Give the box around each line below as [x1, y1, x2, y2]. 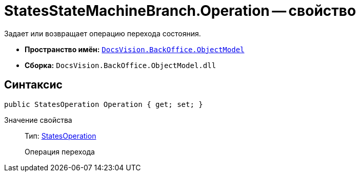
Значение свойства [4, 115, 72, 124]
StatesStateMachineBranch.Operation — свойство [4, 2, 356, 19]
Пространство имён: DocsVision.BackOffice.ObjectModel [25, 45, 245, 54]
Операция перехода [25, 147, 95, 156]
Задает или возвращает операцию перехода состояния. [4, 29, 201, 38]
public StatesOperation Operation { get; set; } [4, 100, 203, 108]
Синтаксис [4, 78, 63, 92]
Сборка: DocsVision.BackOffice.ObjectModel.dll [25, 60, 216, 70]
